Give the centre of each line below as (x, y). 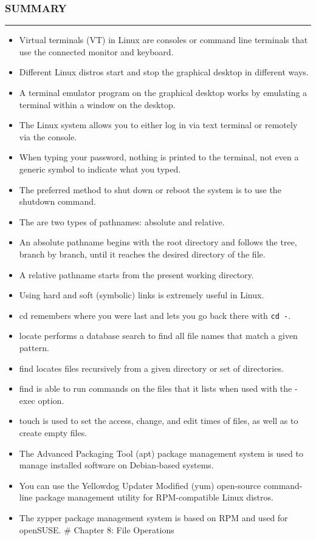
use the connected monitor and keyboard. (96, 51)
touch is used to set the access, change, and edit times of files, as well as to (159, 421)
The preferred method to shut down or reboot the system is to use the (150, 189)
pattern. (34, 347)
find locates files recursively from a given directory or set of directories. (151, 368)
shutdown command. (57, 201)
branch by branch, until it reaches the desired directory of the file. (142, 254)
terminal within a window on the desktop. (97, 104)
